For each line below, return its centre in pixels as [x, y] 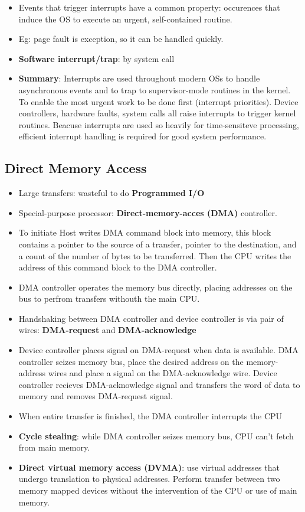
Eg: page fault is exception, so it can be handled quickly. [121, 39]
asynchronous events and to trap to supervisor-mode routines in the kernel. [155, 89]
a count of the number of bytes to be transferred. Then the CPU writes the [155, 255]
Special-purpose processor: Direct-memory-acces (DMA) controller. [148, 212]
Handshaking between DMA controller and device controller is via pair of [151, 318]
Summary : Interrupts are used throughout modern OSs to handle [139, 78]
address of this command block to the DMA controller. [118, 267]
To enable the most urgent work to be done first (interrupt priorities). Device [158, 101]
